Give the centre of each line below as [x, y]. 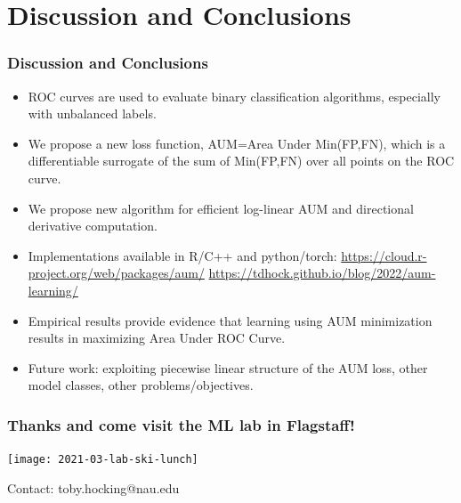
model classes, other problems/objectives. [141, 385]
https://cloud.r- [384, 255]
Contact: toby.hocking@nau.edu [93, 487]
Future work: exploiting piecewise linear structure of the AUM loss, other [228, 367]
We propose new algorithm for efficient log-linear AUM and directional [221, 208]
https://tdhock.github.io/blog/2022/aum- [322, 273]
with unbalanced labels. [92, 114]
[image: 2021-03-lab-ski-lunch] [103, 460]
